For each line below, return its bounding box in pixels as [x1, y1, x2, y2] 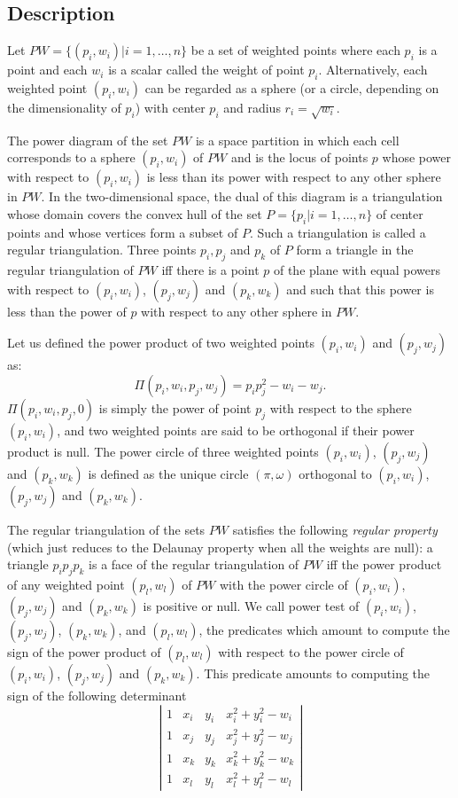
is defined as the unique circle [88, 464, 249, 482]
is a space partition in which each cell [195, 130, 400, 149]
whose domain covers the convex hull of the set [7, 204, 262, 223]
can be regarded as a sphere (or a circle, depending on [144, 79, 439, 97]
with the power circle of [219, 575, 348, 593]
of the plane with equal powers [273, 261, 440, 279]
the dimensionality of [7, 98, 121, 116]
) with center [135, 98, 206, 116]
